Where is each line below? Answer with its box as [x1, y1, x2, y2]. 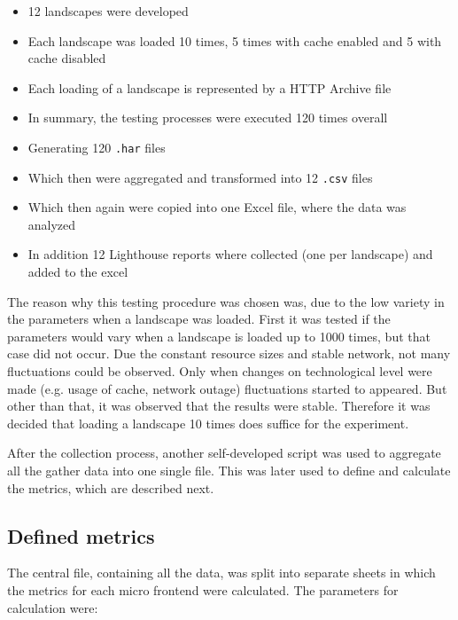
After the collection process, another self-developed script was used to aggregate [7, 443, 441, 462]
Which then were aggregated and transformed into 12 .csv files [27, 168, 373, 186]
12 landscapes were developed [27, 2, 189, 20]
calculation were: [7, 598, 98, 616]
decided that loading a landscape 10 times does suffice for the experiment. [7, 413, 409, 432]
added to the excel [27, 263, 128, 281]
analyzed [27, 215, 76, 233]
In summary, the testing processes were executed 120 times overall [27, 108, 388, 127]
